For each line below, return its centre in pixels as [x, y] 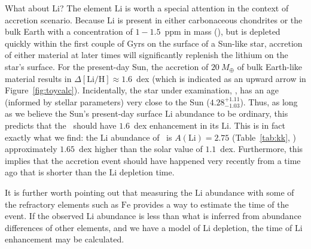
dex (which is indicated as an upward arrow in [221, 78]
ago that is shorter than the [56, 172]
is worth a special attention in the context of [207, 8]
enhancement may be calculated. [65, 239]
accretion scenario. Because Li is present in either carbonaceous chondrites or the [154, 19]
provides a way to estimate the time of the [211, 204]
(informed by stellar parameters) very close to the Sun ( [107, 101]
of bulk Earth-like [270, 66]
